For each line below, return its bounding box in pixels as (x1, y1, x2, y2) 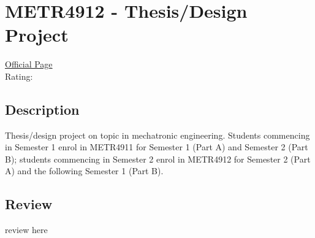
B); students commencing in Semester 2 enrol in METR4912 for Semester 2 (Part (5, 152, 311, 165)
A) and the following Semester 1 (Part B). (5, 164, 164, 177)
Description (5, 99, 80, 118)
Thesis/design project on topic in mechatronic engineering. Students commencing (5, 128, 310, 141)
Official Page (5, 58, 53, 71)
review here (5, 223, 48, 236)
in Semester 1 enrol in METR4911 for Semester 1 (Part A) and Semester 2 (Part (5, 140, 308, 153)
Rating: (5, 69, 33, 82)
